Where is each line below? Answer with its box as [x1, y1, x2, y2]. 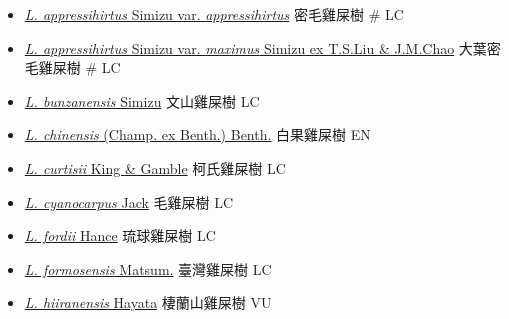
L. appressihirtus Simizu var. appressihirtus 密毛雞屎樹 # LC [24, 4, 404, 24]
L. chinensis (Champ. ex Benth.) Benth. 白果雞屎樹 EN [24, 124, 371, 145]
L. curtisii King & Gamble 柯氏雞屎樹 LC [24, 157, 286, 178]
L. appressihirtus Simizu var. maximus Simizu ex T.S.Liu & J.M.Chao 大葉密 [24, 37, 501, 58]
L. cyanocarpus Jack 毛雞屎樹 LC [24, 191, 234, 212]
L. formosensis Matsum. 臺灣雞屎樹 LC [24, 258, 272, 279]
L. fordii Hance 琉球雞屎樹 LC [24, 225, 216, 246]
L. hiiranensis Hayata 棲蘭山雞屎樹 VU [24, 292, 272, 313]
